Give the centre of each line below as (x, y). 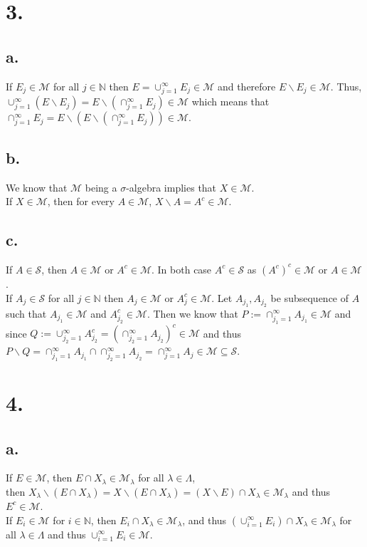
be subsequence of (310, 297)
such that (26, 313)
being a (101, 187)
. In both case (182, 269)
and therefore (246, 86)
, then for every (81, 201)
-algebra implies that (171, 187)
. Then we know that (192, 313)
